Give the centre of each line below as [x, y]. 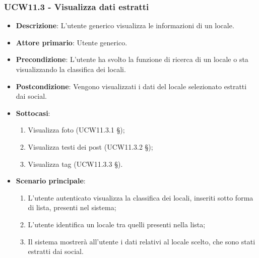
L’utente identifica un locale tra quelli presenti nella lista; [117, 224]
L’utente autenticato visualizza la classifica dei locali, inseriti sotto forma [141, 197]
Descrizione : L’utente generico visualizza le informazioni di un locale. [125, 25]
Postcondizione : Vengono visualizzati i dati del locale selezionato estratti [131, 86]
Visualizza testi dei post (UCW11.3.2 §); [90, 146]
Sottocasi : [33, 113]
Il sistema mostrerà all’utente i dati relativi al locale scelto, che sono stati [142, 241]
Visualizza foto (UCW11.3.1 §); [76, 130]
